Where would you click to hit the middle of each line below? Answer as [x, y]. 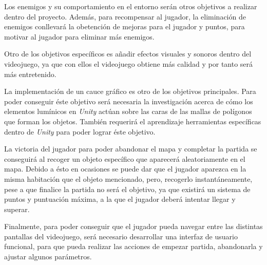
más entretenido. [30, 74]
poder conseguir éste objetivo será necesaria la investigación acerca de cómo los [129, 101]
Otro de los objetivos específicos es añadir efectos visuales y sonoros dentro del [128, 54]
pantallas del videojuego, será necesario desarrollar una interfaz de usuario [121, 236]
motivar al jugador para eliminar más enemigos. [79, 36]
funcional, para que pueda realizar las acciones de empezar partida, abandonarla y [133, 246]
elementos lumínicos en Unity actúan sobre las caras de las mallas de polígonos [128, 111]
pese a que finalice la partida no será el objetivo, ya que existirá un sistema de [127, 189]
